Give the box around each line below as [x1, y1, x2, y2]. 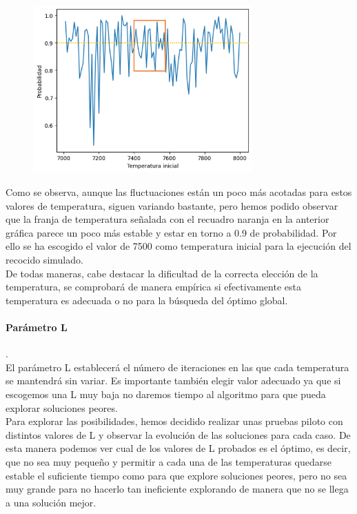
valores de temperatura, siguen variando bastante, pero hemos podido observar [6, 198, 338, 212]
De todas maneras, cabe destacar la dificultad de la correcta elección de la [6, 266, 318, 280]
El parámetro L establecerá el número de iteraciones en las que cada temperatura [6, 359, 349, 374]
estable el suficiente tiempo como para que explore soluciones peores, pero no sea [6, 468, 347, 482]
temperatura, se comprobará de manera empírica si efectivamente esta [6, 279, 301, 294]
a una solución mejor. [6, 495, 96, 509]
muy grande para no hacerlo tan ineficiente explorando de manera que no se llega [6, 482, 349, 496]
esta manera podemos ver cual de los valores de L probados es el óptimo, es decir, [6, 441, 351, 455]
